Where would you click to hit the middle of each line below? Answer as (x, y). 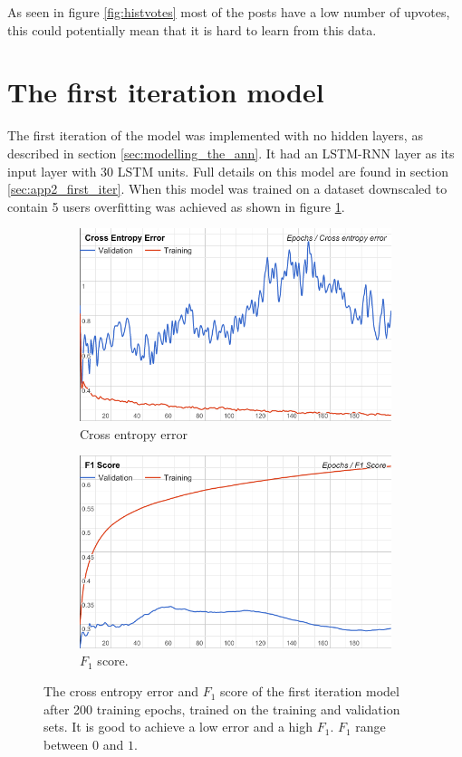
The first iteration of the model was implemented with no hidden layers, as (215, 135)
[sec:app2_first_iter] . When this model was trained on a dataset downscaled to (227, 189)
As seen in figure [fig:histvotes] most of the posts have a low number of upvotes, (229, 12)
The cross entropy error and (121, 691)
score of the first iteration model (310, 691)
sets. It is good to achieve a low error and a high (178, 727)
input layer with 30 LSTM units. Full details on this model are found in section (228, 171)
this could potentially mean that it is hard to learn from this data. (192, 29)
